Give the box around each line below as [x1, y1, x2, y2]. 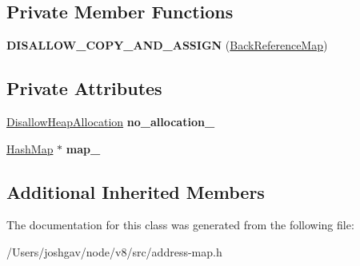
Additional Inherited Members [6, 179, 265, 204]
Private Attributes [6, 76, 162, 101]
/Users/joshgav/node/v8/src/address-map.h [6, 243, 222, 260]
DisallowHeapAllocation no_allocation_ [6, 113, 215, 129]
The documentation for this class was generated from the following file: [6, 216, 354, 233]
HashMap [6, 140, 54, 157]
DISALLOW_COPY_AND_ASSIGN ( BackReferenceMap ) [6, 37, 328, 54]
